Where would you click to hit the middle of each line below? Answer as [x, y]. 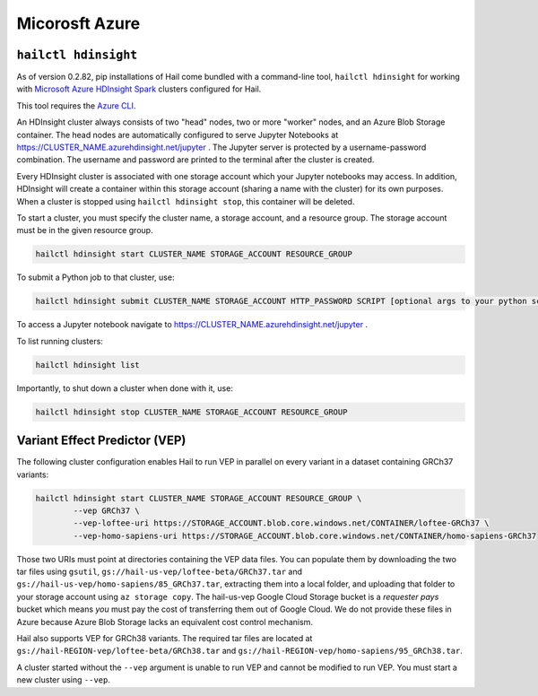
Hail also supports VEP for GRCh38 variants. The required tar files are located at [165, 639]
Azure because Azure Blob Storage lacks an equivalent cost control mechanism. [165, 622]
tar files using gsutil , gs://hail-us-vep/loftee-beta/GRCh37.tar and [159, 572]
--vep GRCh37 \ [107, 510]
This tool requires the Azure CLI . [76, 105]
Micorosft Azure [78, 23]
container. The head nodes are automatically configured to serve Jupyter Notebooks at [178, 135]
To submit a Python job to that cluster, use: [95, 277]
